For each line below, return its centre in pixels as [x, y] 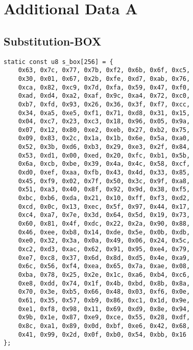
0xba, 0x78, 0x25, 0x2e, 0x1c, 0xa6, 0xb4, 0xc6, [104, 275]
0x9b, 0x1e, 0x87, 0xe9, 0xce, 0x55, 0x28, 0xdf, [104, 318]
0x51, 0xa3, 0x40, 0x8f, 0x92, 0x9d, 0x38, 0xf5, [104, 190]
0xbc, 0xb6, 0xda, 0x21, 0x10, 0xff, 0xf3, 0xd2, [104, 198]
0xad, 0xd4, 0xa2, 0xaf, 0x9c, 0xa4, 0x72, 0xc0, [104, 96]
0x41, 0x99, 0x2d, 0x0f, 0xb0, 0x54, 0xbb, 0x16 [102, 334]
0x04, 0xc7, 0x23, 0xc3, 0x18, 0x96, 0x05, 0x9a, [104, 122]
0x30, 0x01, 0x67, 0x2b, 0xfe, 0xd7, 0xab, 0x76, [104, 79]
